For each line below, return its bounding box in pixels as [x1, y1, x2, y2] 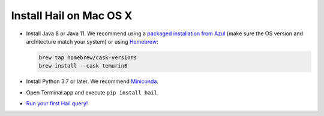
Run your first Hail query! [26, 100, 88, 107]
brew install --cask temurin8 [38, 63, 128, 69]
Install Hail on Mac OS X [11, 9, 133, 22]
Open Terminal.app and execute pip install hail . [26, 88, 159, 96]
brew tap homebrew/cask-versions [38, 54, 137, 61]
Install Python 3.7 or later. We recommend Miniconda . [26, 78, 159, 85]
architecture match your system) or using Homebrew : [26, 38, 158, 45]
